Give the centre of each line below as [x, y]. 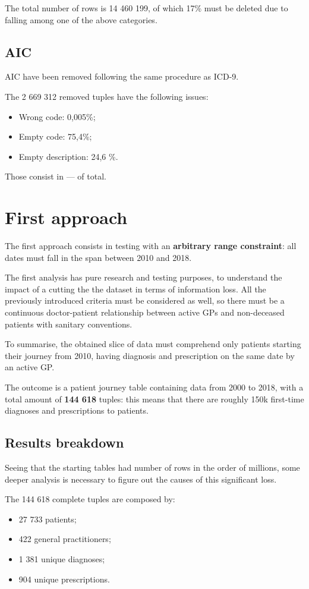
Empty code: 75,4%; [55, 136]
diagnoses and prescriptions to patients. [77, 410]
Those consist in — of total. [56, 176]
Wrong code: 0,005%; [57, 116]
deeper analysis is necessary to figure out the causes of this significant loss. [141, 479]
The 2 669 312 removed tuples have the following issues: [107, 96]
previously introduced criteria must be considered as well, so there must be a [145, 300]
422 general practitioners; [65, 539]
